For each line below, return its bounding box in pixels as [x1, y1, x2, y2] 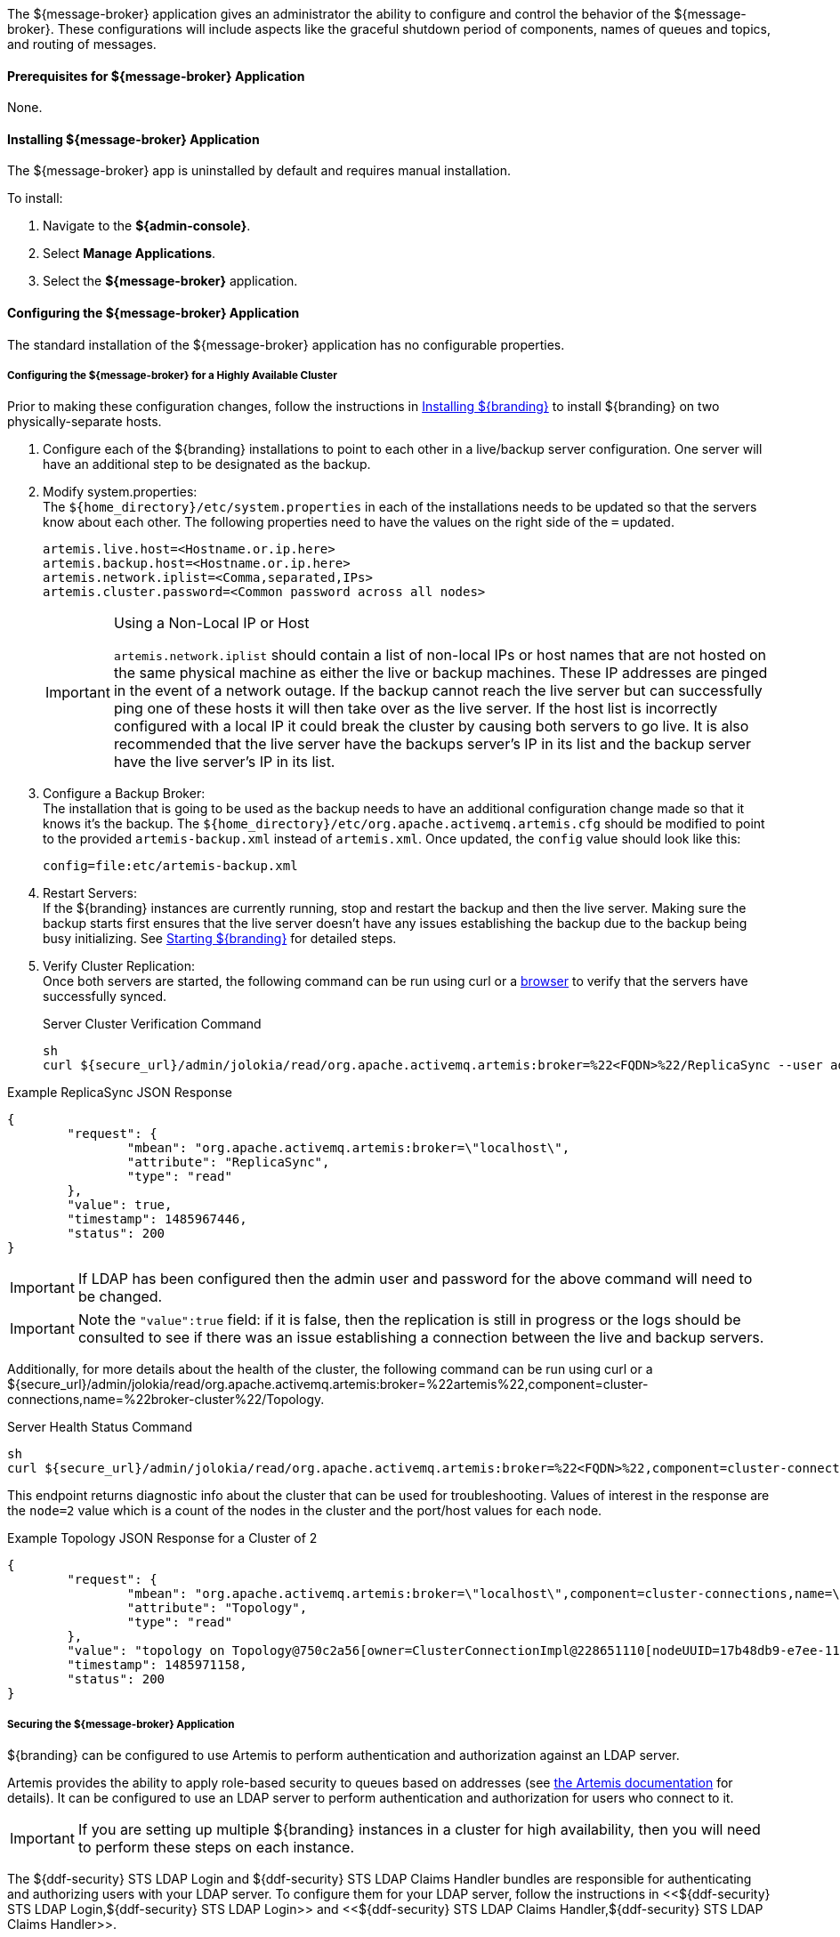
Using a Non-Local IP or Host [113, 614, 310, 633]
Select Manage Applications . [43, 246, 216, 262]
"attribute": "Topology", [126, 1601, 308, 1616]
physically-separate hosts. [7, 414, 162, 430]
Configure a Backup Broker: [43, 786, 206, 802]
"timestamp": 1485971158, [67, 1658, 247, 1673]
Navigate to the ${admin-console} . [43, 218, 251, 234]
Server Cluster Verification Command [43, 1016, 262, 1032]
